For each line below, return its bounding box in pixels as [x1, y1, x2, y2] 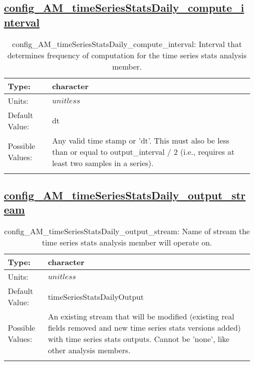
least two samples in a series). [52, 157, 154, 169]
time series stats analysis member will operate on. [42, 237, 212, 248]
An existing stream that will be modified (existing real [48, 311, 234, 322]
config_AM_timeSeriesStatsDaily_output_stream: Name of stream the [4, 225, 250, 237]
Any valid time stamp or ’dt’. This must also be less [52, 134, 230, 146]
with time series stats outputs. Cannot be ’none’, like [48, 333, 230, 345]
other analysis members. [48, 344, 130, 356]
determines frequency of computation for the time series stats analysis [7, 49, 247, 61]
